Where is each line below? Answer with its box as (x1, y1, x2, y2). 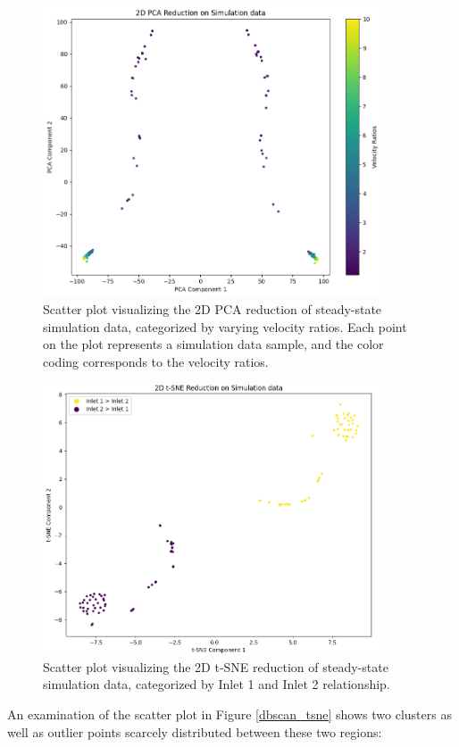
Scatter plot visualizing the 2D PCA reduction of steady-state (43, 299, 382, 318)
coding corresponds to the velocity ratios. (43, 352, 269, 370)
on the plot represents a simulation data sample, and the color (43, 335, 384, 353)
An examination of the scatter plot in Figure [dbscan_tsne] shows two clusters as (7, 704, 452, 723)
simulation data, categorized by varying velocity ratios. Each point (43, 317, 407, 336)
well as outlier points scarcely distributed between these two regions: (7, 722, 382, 741)
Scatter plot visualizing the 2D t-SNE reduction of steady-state (43, 657, 388, 676)
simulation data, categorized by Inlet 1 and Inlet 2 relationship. (43, 675, 390, 693)
